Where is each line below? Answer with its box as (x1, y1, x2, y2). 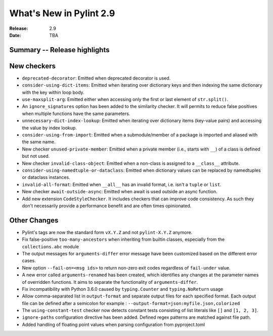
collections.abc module (22, 243, 79, 249)
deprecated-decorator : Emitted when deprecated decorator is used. (22, 75, 171, 81)
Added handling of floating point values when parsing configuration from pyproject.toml (22, 321, 205, 327)
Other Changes (9, 216, 59, 225)
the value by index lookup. (22, 125, 77, 131)
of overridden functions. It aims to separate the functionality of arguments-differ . (22, 279, 198, 285)
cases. (22, 257, 36, 264)
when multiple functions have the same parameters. (22, 110, 130, 117)
